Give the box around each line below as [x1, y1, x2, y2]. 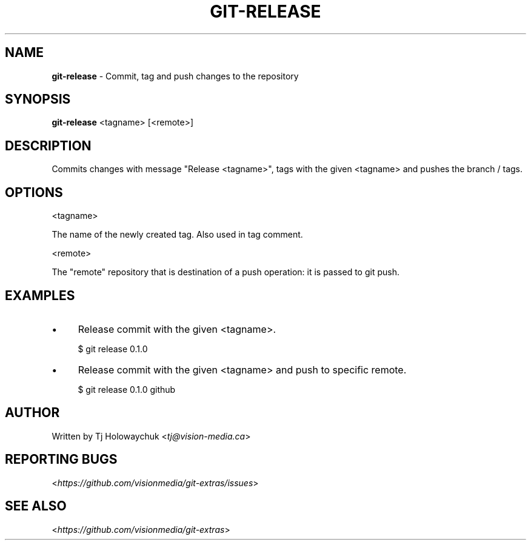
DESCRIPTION [5, 138, 92, 153]
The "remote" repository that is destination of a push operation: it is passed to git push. [52, 267, 399, 278]
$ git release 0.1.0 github [78, 384, 176, 395]
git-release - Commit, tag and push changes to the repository [52, 70, 299, 81]
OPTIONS [5, 184, 63, 200]
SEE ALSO [5, 498, 67, 514]
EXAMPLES [5, 287, 75, 303]
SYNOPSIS [5, 92, 71, 107]
